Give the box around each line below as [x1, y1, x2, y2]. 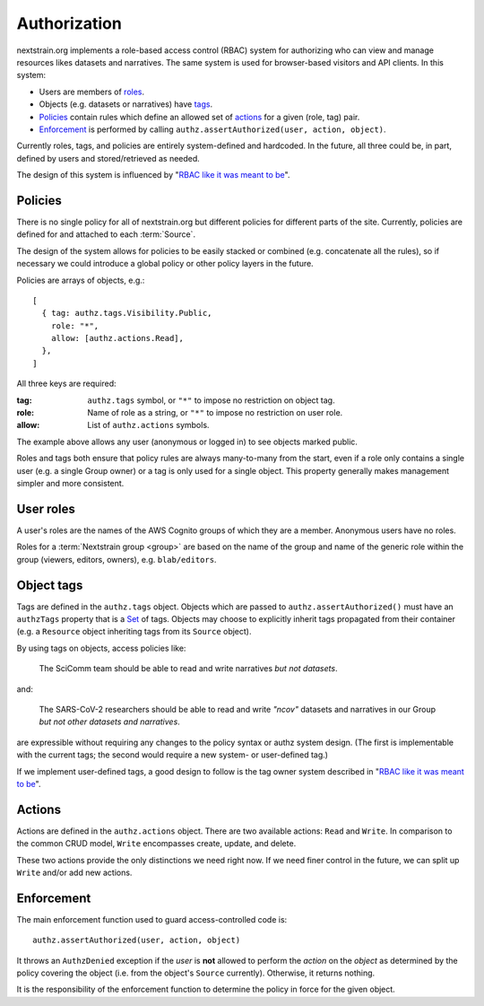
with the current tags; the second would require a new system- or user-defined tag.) [16, 749, 329, 760]
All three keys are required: [16, 378, 117, 389]
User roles [16, 501, 76, 516]
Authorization [16, 13, 123, 33]
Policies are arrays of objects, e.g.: [16, 275, 145, 285]
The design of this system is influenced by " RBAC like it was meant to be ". [16, 170, 290, 180]
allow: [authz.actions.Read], [50, 333, 184, 344]
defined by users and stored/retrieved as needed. [16, 153, 201, 163]
